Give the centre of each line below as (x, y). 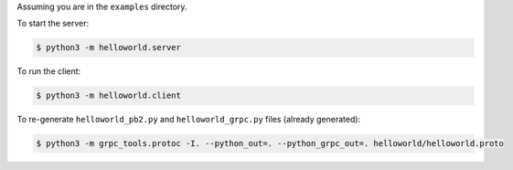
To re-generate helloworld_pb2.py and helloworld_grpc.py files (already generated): (189, 120)
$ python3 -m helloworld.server (109, 48)
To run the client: (49, 71)
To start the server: (53, 24)
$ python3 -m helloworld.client (109, 96)
